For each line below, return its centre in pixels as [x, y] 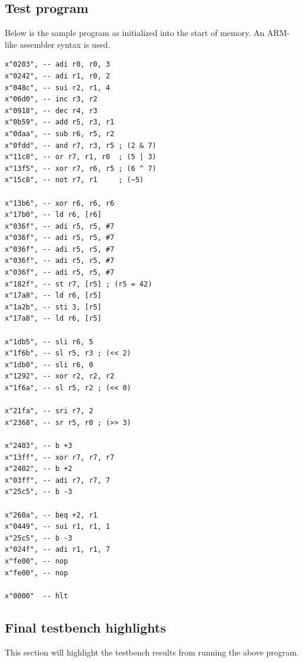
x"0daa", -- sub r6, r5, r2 [60, 134]
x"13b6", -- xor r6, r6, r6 [60, 203]
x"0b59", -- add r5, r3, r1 [60, 122]
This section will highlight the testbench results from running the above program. [152, 652]
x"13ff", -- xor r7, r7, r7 [60, 457]
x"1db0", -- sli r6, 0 [49, 365]
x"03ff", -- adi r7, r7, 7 [57, 480]
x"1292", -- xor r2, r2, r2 [60, 376]
